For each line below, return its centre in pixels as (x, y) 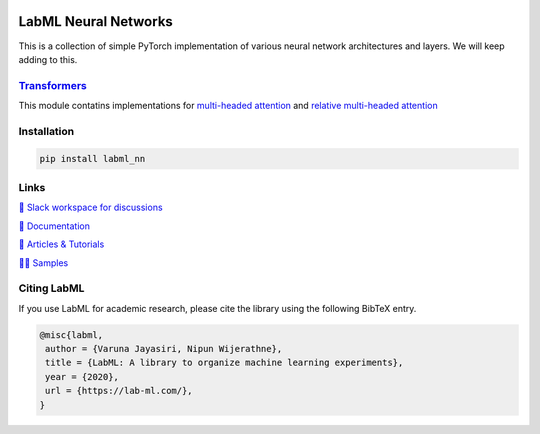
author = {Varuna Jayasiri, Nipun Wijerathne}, (164, 349)
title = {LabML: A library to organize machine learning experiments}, (224, 363)
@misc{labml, (71, 334)
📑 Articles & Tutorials (61, 244)
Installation (46, 131)
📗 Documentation (54, 226)
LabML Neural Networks (96, 21)
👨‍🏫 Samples (43, 262)
